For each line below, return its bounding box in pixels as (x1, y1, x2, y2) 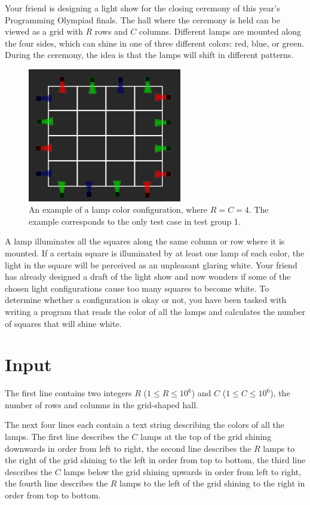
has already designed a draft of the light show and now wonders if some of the (5, 270, 291, 283)
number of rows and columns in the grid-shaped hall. (5, 398, 198, 411)
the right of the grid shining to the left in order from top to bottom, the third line (5, 454, 306, 466)
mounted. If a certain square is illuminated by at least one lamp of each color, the (5, 247, 305, 259)
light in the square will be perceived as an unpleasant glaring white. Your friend (5, 258, 297, 271)
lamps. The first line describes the (5, 430, 129, 443)
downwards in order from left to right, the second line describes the (5, 442, 251, 454)
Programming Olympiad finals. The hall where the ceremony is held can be (5, 13, 280, 26)
